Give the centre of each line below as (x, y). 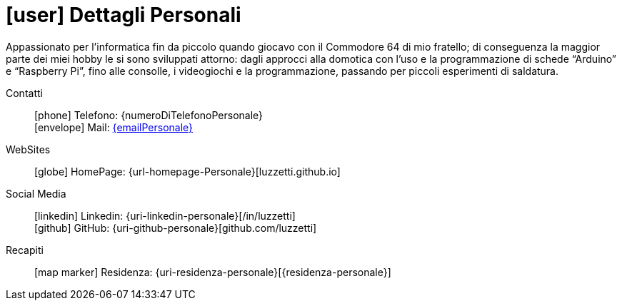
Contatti (24, 93)
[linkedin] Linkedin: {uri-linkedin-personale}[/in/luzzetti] (165, 215)
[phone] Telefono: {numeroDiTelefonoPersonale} (149, 115)
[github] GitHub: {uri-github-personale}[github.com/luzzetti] (176, 228)
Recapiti (25, 250)
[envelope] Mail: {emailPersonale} (114, 127)
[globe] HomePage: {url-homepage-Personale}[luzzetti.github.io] (187, 171)
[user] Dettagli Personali (124, 15)
